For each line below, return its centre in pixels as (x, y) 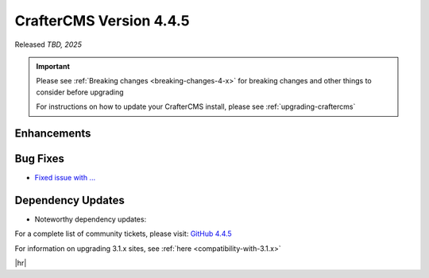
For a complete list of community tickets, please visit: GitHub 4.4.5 (123, 234)
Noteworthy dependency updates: (91, 219)
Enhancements (53, 133)
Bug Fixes (40, 158)
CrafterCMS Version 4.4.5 (102, 21)
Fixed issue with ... (65, 178)
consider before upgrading (80, 92)
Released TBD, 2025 (48, 44)
